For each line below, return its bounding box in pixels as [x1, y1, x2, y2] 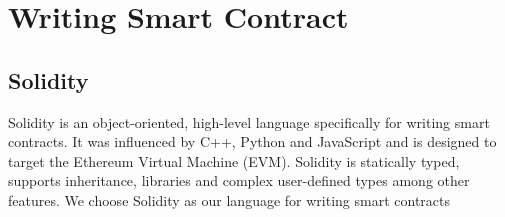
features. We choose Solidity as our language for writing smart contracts [8, 189, 451, 210]
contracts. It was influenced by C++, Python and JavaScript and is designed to [8, 131, 497, 152]
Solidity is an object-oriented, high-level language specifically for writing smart [8, 111, 490, 132]
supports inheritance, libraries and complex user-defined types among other [8, 170, 470, 191]
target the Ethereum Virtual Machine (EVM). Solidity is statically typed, [8, 150, 460, 171]
